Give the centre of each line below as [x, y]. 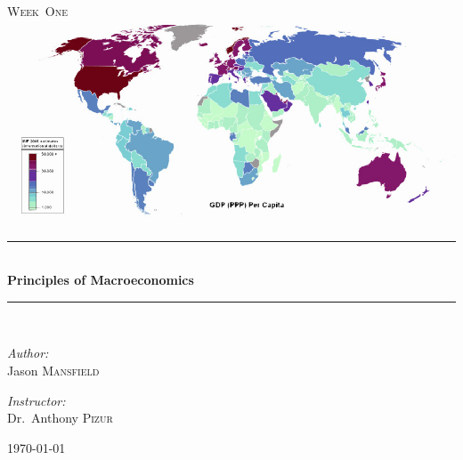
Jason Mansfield [53, 371]
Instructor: [37, 400]
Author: [28, 353]
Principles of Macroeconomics [101, 280]
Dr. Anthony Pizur [60, 418]
